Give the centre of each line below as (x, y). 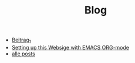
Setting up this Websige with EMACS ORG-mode (70, 47)
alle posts (23, 54)
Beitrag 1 (21, 40)
